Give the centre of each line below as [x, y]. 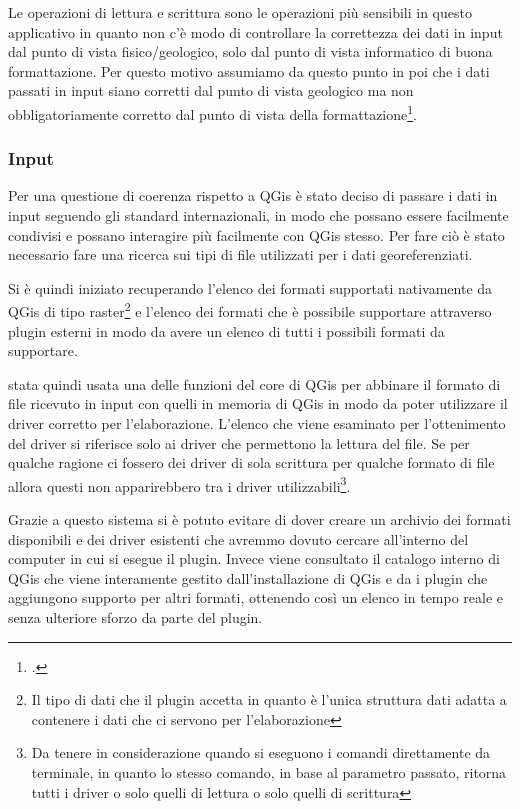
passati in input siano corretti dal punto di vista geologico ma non [211, 90]
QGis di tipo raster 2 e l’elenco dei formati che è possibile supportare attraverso [250, 310]
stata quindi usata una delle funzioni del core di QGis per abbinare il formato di [254, 383]
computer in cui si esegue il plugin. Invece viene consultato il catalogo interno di [254, 558]
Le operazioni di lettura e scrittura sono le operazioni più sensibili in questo [240, 12]
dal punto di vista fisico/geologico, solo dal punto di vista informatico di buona [250, 51]
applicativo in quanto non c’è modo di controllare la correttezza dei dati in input [255, 31]
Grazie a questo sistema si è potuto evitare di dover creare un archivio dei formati [259, 519]
